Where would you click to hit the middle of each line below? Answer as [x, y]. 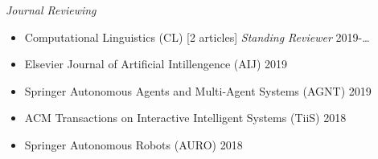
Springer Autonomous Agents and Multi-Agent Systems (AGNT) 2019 [198, 90]
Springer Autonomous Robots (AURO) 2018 [134, 144]
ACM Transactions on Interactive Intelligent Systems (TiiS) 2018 [185, 118]
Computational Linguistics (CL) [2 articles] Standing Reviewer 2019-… [197, 37]
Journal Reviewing [51, 10]
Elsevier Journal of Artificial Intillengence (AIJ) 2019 [156, 64]
